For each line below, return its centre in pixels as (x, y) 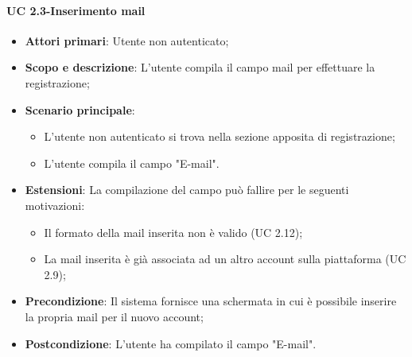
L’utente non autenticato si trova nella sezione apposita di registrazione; (220, 136)
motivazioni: (55, 205)
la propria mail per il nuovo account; (114, 316)
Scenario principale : (80, 109)
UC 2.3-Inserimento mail (76, 10)
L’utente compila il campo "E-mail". (132, 163)
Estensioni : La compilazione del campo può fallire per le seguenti (187, 190)
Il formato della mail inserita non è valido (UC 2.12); (173, 232)
